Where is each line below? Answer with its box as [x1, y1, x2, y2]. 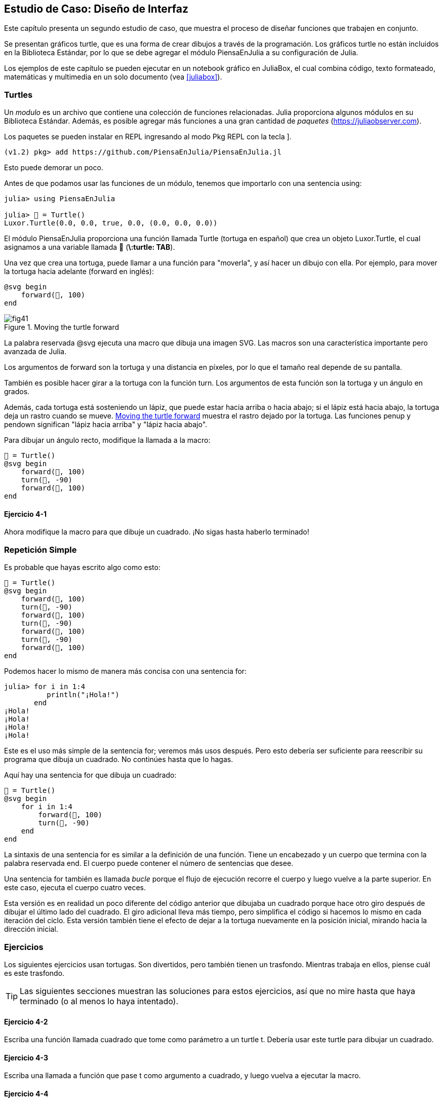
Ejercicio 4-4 [4, 1089, 49, 1098]
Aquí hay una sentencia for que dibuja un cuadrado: [4, 771, 177, 780]
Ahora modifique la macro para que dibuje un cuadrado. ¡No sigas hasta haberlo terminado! [4, 527, 309, 537]
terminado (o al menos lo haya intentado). [20, 996, 179, 1006]
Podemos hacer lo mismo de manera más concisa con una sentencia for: [4, 667, 247, 676]
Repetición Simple [4, 544, 77, 555]
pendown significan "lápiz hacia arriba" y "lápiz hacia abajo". [4, 420, 208, 429]
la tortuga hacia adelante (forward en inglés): [4, 267, 154, 276]
